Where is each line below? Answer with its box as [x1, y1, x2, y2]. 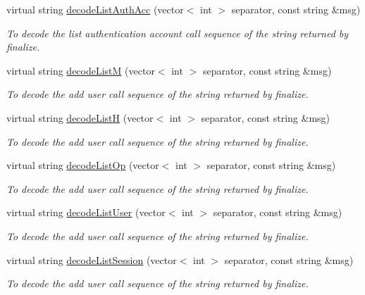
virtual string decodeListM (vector [6, 63, 155, 77]
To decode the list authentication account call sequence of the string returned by [6, 25, 349, 40]
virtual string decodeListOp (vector [6, 158, 159, 172]
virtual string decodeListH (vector [6, 110, 154, 125]
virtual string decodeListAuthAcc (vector [6, 2, 184, 16]
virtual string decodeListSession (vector [6, 252, 177, 267]
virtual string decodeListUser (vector [6, 205, 166, 220]
